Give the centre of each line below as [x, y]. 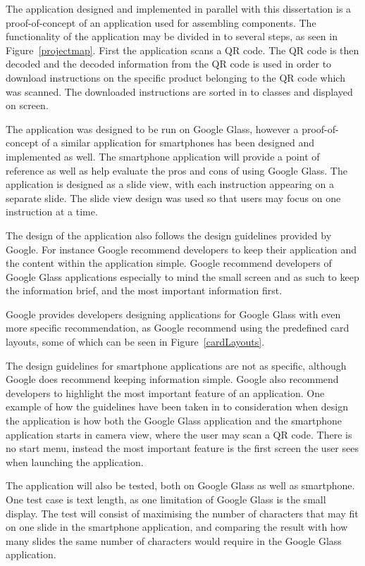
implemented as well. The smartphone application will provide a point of [163, 156]
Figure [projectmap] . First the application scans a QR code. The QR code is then [182, 50]
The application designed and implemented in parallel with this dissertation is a [179, 8]
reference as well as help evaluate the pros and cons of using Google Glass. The [177, 170]
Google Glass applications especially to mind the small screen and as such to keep [182, 276]
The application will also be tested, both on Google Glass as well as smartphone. [180, 485]
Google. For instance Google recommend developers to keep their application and [181, 249]
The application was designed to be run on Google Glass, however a [152, 128]
